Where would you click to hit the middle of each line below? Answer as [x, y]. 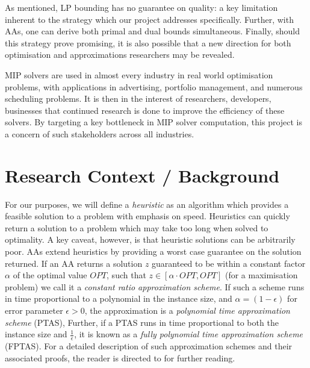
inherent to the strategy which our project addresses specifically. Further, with [149, 19]
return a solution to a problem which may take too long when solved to [137, 227]
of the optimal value [50, 275]
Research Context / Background [142, 175]
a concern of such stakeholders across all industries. [100, 133]
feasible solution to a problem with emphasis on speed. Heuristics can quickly [147, 216]
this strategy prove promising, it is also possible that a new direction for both [148, 42]
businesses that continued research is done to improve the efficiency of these [145, 110]
